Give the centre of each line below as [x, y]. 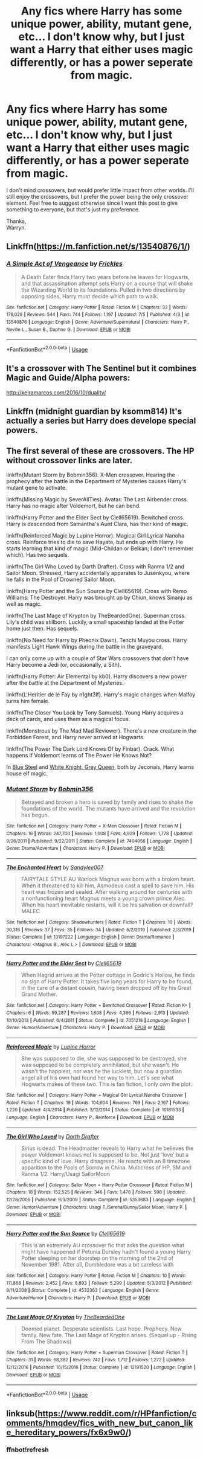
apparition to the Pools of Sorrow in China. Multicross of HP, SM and [106, 1167]
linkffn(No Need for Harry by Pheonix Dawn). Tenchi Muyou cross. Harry [97, 640]
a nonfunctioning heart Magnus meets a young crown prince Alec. [103, 898]
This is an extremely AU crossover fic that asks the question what [103, 1245]
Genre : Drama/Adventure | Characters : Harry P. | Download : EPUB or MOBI [85, 849]
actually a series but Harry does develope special [101, 421]
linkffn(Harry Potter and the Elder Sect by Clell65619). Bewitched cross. [95, 517]
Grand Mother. [39, 994]
